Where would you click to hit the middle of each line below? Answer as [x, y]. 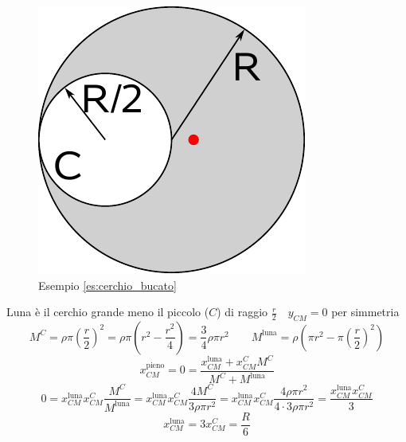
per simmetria [365, 312]
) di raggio [242, 312]
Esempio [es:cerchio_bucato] [107, 285]
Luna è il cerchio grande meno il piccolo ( [108, 312]
